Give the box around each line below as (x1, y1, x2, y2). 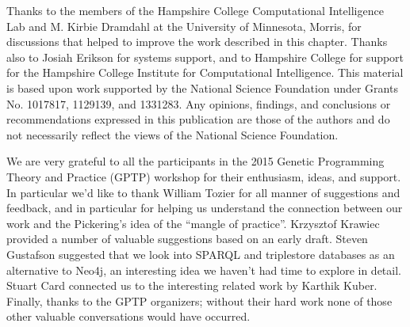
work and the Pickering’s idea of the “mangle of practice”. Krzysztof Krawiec (6, 215, 380, 231)
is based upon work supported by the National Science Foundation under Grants (6, 79, 398, 96)
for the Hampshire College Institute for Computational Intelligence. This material (6, 64, 404, 81)
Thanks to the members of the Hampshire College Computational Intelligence (6, 2, 384, 18)
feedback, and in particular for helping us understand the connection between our (6, 200, 403, 216)
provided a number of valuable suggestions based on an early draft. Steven (6, 230, 368, 247)
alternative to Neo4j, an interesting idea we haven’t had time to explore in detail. (6, 261, 401, 278)
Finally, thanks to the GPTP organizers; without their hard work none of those (6, 292, 393, 309)
